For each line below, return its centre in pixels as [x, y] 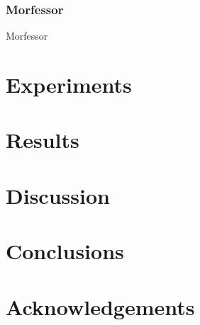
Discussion [58, 195]
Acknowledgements [100, 306]
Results [43, 140]
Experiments [69, 84]
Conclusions [65, 251]
